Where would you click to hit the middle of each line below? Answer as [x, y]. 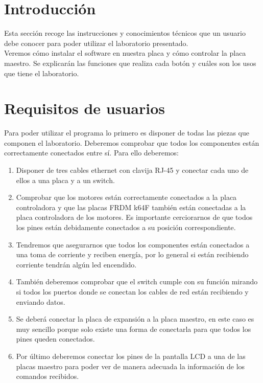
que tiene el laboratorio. [42, 73]
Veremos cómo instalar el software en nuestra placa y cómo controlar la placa [125, 53]
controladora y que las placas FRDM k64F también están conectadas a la [131, 207]
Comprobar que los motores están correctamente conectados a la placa [126, 197]
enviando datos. [41, 301]
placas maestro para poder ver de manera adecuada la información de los [130, 366]
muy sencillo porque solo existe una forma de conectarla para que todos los [134, 329]
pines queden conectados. [55, 339]
